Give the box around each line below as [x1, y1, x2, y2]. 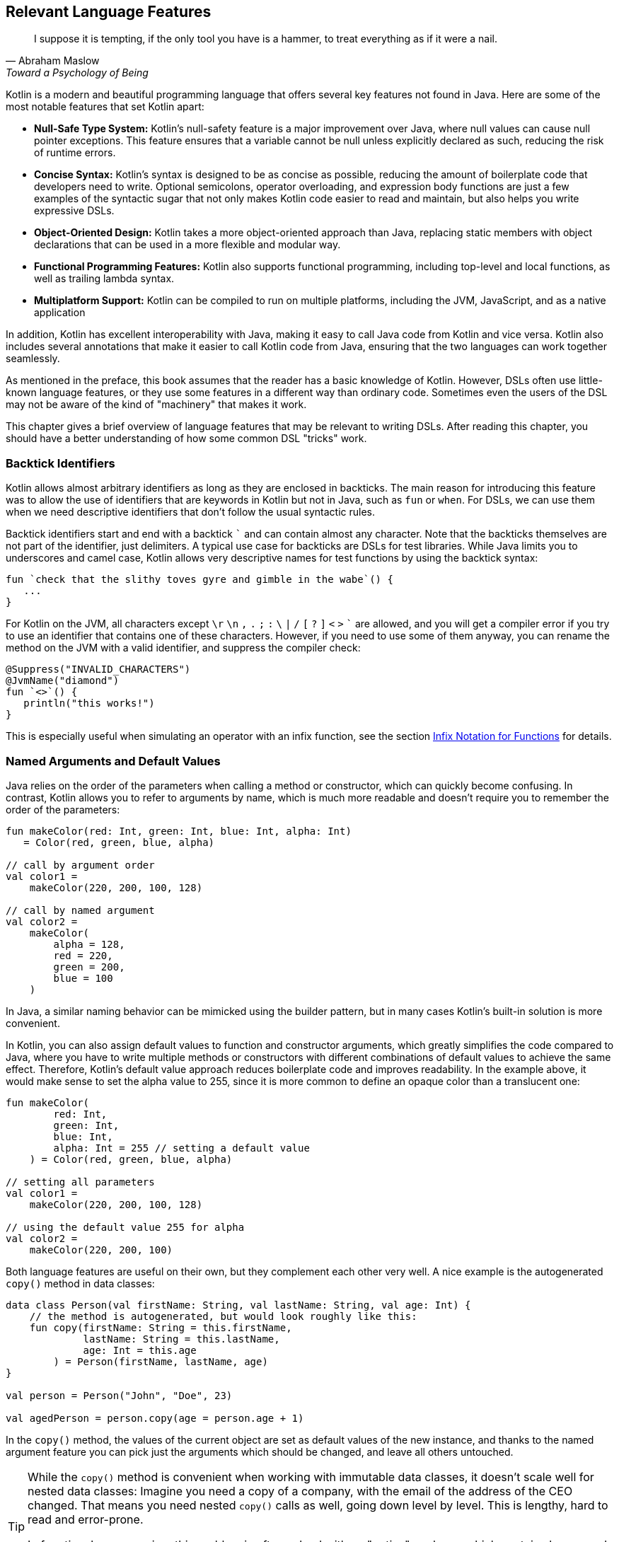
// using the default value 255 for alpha [6, 1221, 245, 1233]
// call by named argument [6, 904, 155, 916]
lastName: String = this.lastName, [83, 1333, 280, 1345]
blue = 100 [53, 972, 113, 984]
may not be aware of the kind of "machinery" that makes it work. [6, 398, 307, 411]
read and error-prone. [28, 1512, 144, 1526]
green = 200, [53, 961, 125, 973]
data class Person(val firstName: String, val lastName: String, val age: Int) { [6, 1299, 471, 1311]
